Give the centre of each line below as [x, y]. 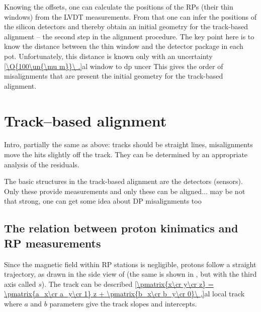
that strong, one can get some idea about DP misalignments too [103, 201]
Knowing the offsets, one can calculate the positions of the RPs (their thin [119, 7]
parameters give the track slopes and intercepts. [123, 303]
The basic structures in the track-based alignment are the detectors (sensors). [123, 181]
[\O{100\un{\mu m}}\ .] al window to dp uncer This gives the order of [114, 66]
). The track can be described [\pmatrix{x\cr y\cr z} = [127, 284]
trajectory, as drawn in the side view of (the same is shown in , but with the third [130, 274]
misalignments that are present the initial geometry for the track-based [114, 76]
